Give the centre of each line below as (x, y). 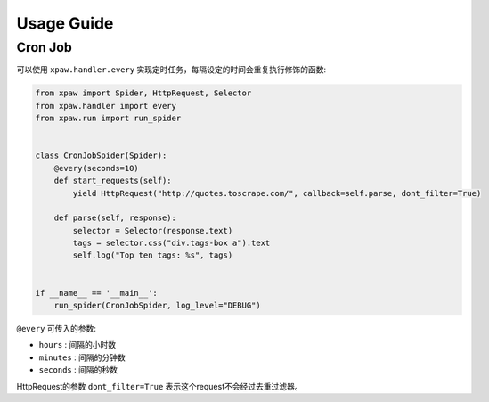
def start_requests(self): (113, 181)
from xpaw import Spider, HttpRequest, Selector (143, 93)
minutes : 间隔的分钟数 (82, 357)
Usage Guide (65, 23)
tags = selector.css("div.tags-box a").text (171, 243)
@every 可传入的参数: (57, 328)
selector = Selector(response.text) (153, 230)
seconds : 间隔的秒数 (78, 370)
